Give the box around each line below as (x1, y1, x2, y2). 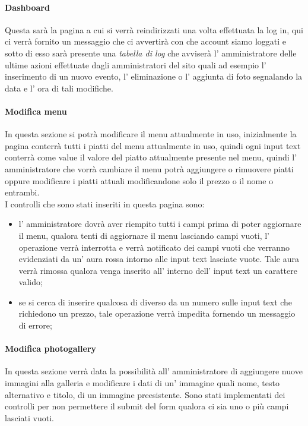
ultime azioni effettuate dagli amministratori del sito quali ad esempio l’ (5, 58, 266, 71)
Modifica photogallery (5, 342, 97, 355)
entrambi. (5, 186, 40, 198)
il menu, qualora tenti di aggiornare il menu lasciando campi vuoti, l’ (18, 229, 269, 241)
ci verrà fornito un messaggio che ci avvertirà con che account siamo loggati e (5, 35, 287, 48)
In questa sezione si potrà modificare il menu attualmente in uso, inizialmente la (5, 128, 297, 140)
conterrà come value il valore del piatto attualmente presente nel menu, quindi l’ (5, 151, 297, 163)
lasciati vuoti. (5, 411, 54, 424)
